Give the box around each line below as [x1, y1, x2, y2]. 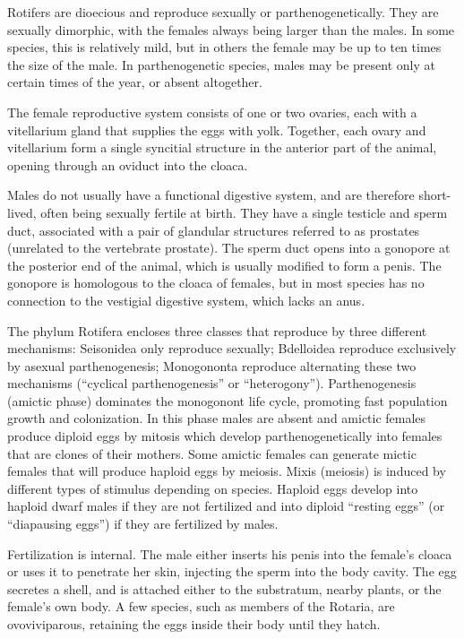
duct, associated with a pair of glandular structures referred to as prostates [7, 220, 420, 239]
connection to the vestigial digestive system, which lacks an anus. [7, 290, 365, 309]
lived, [7, 203, 37, 221]
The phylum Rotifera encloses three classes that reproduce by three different [7, 321, 427, 340]
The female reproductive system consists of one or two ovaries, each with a [7, 102, 417, 121]
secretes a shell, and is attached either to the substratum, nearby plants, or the [7, 579, 442, 598]
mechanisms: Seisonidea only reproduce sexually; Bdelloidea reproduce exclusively [7, 339, 457, 358]
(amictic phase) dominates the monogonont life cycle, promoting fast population [7, 391, 448, 410]
